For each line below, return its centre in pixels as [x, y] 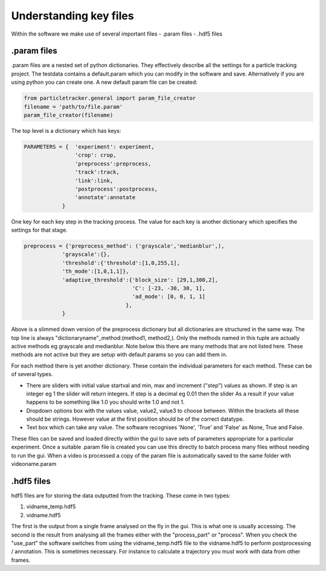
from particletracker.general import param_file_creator [110, 98]
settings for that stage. [39, 230]
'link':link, [94, 180]
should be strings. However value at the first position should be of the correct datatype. [135, 419]
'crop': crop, [96, 155]
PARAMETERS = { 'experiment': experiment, [89, 147]
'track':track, [97, 172]
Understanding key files [72, 16]
